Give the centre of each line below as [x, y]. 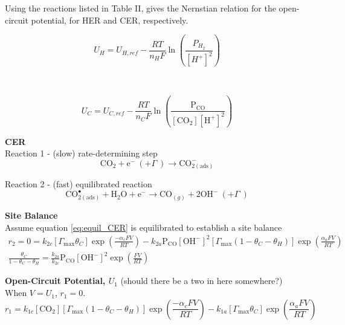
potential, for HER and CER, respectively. [110, 20]
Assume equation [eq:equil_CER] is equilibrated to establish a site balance [143, 227]
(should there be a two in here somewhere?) [202, 281]
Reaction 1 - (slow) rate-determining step [81, 153]
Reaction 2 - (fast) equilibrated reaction [79, 184]
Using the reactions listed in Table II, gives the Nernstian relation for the [140, 8]
